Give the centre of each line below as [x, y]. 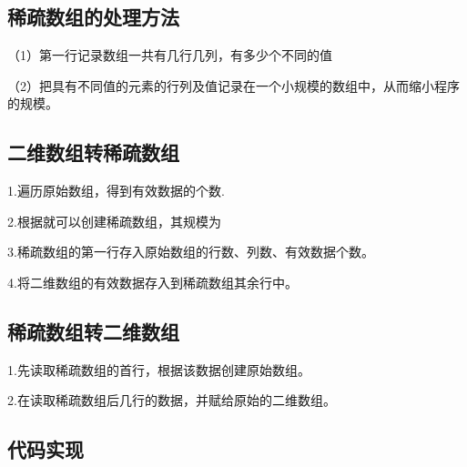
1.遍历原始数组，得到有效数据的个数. [116, 191]
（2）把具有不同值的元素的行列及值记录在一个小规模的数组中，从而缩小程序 [233, 85]
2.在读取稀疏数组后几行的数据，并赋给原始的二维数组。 [172, 400]
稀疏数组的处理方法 [93, 17]
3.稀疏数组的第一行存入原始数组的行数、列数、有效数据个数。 [191, 252]
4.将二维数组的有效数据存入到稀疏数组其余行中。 [152, 282]
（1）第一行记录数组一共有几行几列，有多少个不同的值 [170, 55]
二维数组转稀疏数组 [93, 152]
